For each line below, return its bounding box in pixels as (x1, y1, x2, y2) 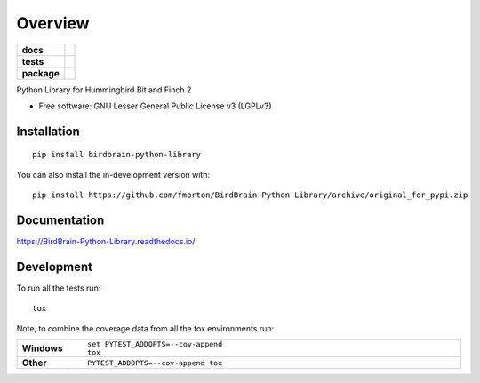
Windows (21, 342, 63, 355)
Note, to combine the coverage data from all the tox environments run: (16, 323, 275, 333)
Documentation (16, 212, 105, 227)
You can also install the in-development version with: (16, 169, 211, 180)
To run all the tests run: (16, 283, 101, 293)
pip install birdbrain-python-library (32, 149, 202, 160)
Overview (16, 13, 90, 33)
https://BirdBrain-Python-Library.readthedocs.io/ (16, 236, 196, 247)
